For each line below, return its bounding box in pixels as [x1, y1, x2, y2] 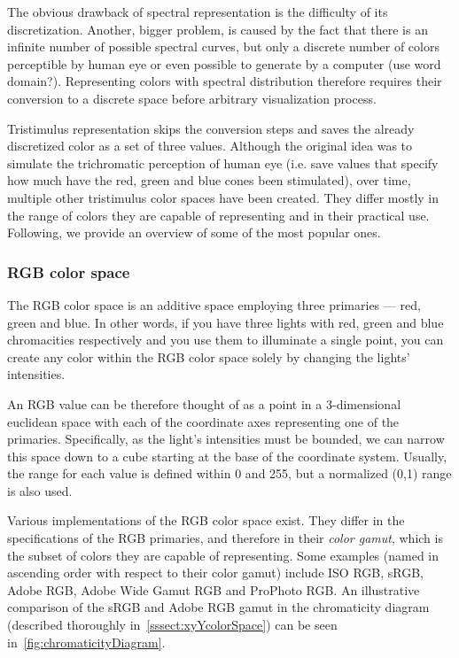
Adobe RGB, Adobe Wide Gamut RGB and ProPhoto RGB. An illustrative [7, 580, 420, 599]
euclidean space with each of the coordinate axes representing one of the [7, 412, 400, 430]
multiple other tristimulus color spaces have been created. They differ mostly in [7, 188, 440, 206]
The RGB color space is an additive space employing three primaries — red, [7, 295, 421, 314]
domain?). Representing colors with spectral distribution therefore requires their [7, 72, 442, 90]
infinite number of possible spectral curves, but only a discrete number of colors [7, 37, 440, 56]
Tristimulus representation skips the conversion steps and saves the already [7, 119, 415, 137]
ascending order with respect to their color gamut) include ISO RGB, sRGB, [7, 563, 424, 582]
